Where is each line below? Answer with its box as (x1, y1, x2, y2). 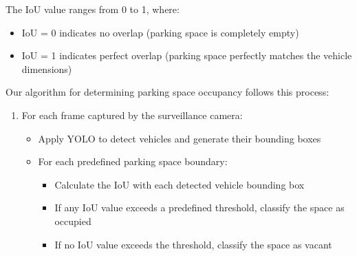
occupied (54, 213, 91, 228)
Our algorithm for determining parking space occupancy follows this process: (6, 85, 329, 99)
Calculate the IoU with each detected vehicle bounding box (54, 177, 305, 191)
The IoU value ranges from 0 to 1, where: (6, 2, 180, 16)
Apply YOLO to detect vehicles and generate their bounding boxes (38, 131, 321, 145)
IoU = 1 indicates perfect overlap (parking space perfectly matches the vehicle (21, 48, 352, 63)
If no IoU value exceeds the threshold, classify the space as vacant (54, 237, 332, 251)
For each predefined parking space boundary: (38, 154, 228, 169)
